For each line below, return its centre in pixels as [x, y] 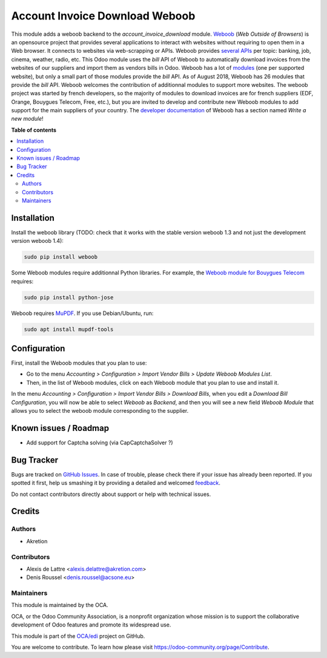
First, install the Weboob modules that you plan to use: [79, 363]
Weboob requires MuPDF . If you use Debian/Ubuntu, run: [82, 313]
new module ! [27, 119]
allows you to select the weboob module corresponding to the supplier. [100, 411]
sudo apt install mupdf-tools [69, 329]
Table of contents [34, 130]
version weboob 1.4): [37, 241]
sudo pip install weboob [61, 257]
